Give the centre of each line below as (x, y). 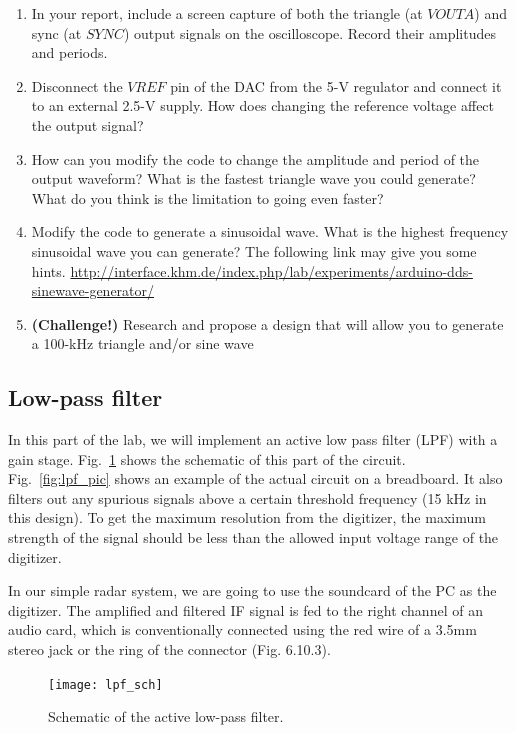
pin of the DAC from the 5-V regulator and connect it (336, 85)
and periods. (69, 52)
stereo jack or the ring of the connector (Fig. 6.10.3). (169, 649)
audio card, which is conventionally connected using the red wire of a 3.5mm (242, 629)
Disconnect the (77, 85)
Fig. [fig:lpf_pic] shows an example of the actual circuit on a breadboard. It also (255, 478)
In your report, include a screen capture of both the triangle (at (227, 13)
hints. (48, 270)
